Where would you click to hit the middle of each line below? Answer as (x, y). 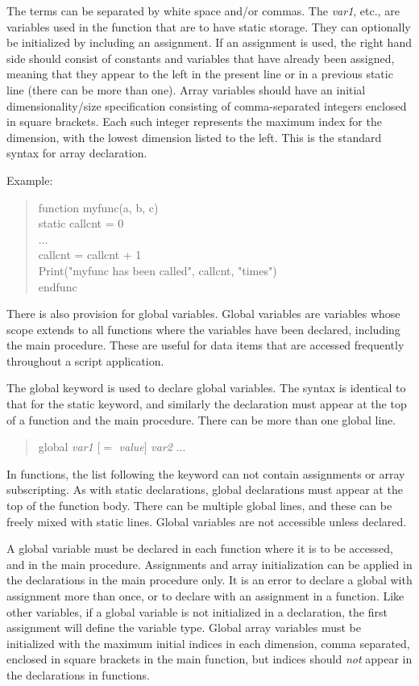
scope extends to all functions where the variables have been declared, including (203, 329)
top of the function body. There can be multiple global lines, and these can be (199, 506)
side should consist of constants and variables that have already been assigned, (201, 58)
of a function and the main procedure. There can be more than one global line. (201, 419)
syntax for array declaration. (77, 153)
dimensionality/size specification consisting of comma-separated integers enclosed (207, 105)
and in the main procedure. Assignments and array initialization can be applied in (209, 564)
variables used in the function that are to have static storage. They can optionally (209, 26)
